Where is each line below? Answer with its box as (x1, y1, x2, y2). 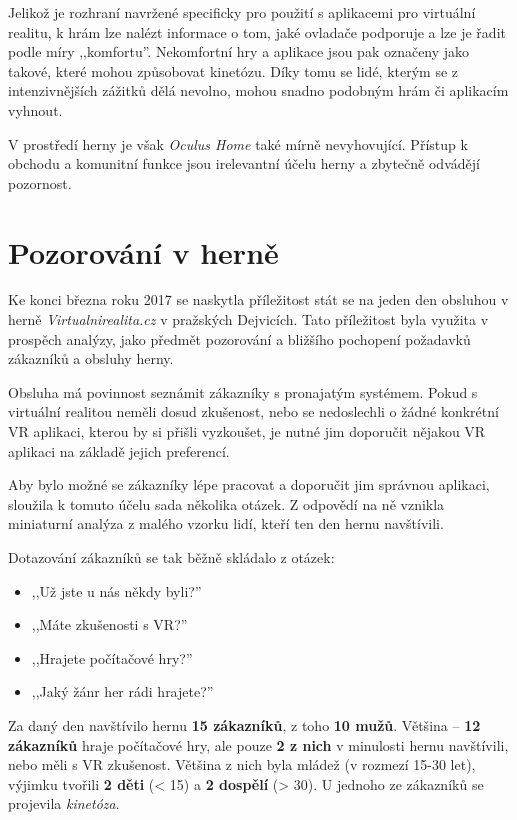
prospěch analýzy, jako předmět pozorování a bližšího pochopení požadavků (8, 328, 471, 349)
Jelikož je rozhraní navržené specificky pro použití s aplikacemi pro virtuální (8, 2, 476, 22)
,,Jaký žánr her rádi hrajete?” (31, 681, 214, 702)
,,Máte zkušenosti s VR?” (31, 614, 188, 635)
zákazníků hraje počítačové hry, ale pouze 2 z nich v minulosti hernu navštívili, (8, 734, 509, 755)
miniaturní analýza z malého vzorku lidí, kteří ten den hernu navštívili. (8, 513, 444, 534)
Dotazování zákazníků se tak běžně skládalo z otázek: (8, 547, 335, 567)
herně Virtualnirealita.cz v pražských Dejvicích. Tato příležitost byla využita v (8, 309, 489, 330)
